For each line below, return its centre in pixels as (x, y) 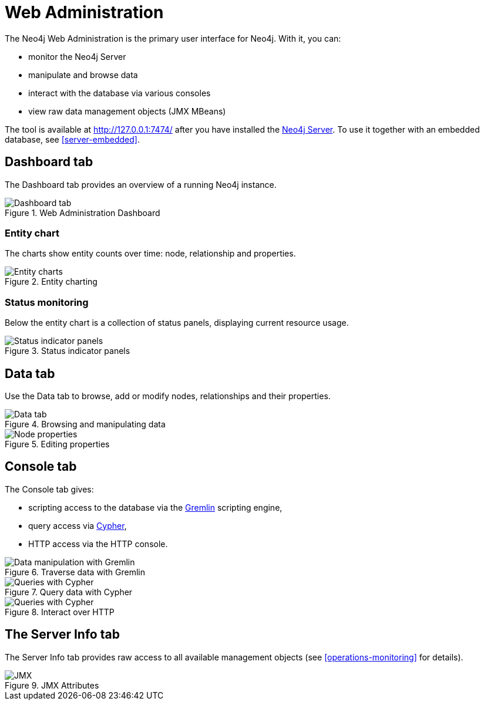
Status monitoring (47, 302)
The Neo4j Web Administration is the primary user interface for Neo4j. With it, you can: (173, 38)
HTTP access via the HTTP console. (98, 544)
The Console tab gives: (49, 489)
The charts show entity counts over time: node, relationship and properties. (150, 254)
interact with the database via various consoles (120, 93)
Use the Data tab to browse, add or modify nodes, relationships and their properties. (168, 396)
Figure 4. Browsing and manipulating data (85, 424)
